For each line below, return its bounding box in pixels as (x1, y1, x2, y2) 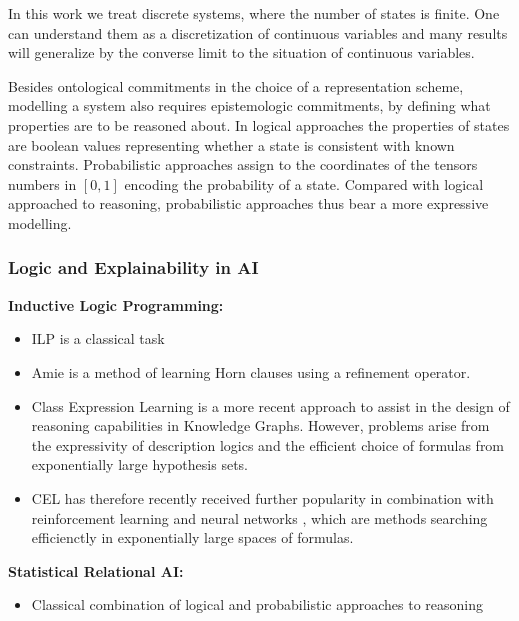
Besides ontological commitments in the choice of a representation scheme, (8, 75, 464, 96)
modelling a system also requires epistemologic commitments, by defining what (8, 95, 491, 116)
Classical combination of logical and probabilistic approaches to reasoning (31, 594, 484, 615)
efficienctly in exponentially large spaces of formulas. (31, 527, 354, 548)
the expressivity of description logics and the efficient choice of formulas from (31, 434, 505, 455)
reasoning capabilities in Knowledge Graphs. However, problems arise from (31, 415, 490, 436)
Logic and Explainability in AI (8, 255, 259, 280)
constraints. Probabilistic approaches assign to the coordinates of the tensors (8, 154, 478, 175)
